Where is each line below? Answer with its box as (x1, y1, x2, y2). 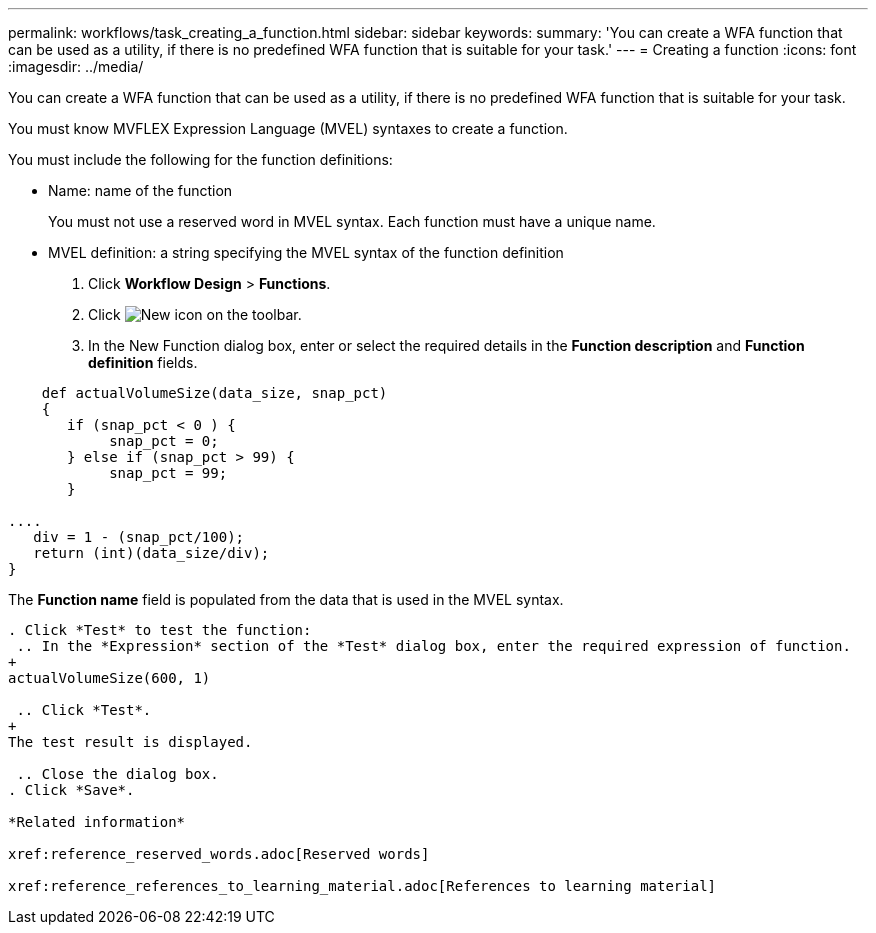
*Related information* (8, 814, 186, 830)
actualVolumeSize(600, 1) (8, 670, 211, 686)
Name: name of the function (48, 182, 233, 199)
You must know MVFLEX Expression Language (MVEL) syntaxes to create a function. (8, 120, 568, 137)
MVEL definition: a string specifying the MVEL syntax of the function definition (48, 244, 564, 261)
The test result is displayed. (8, 734, 253, 750)
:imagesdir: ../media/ (8, 58, 144, 75)
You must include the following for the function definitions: (8, 151, 393, 168)
